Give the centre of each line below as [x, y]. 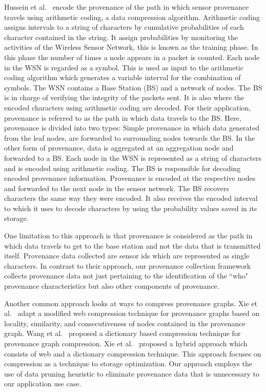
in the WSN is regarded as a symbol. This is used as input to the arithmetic [124, 67]
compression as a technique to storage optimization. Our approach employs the [128, 363]
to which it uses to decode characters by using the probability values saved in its [131, 208]
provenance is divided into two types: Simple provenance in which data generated [132, 128]
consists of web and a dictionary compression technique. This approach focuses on [133, 353]
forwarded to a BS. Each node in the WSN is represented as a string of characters [133, 157]
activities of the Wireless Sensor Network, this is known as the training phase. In [131, 47]
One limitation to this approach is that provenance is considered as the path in [128, 236]
